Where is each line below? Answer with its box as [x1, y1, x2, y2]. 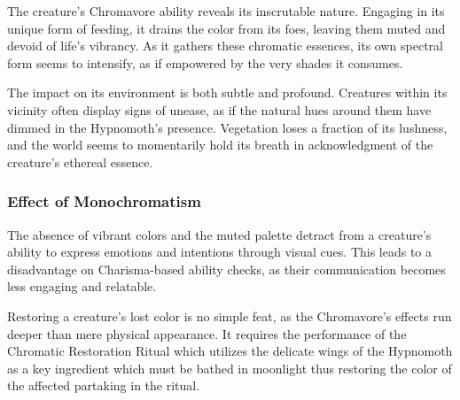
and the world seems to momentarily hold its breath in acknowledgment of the [7, 135, 433, 154]
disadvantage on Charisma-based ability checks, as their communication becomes [7, 259, 446, 278]
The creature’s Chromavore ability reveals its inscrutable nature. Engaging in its [7, 2, 445, 19]
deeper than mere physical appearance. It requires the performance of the [7, 324, 407, 342]
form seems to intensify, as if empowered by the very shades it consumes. [7, 53, 403, 72]
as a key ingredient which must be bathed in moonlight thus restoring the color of [7, 358, 452, 377]
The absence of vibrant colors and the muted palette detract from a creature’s [7, 225, 432, 243]
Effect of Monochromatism [7, 190, 201, 212]
